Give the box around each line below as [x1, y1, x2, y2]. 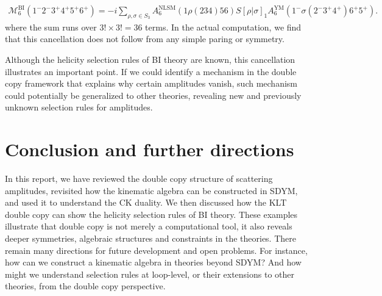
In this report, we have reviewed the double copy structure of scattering [5, 172, 273, 185]
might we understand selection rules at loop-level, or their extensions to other [5, 267, 295, 280]
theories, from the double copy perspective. [5, 280, 166, 292]
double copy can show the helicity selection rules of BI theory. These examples [5, 208, 298, 220]
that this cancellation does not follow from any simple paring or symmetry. [5, 32, 285, 45]
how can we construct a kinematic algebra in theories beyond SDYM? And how [5, 256, 302, 269]
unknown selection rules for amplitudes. [5, 101, 153, 114]
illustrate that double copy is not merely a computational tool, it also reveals [5, 220, 292, 233]
